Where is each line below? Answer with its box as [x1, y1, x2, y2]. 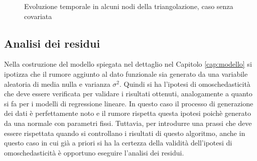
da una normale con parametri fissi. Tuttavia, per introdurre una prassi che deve [4, 117, 252, 128]
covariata [24, 11, 52, 21]
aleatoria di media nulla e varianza [4, 78, 110, 89]
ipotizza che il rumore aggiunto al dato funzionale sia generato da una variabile [4, 68, 248, 79]
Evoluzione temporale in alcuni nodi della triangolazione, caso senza [24, 1, 233, 11]
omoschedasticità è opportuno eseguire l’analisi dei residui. [4, 147, 184, 157]
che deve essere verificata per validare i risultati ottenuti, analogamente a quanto [4, 88, 252, 99]
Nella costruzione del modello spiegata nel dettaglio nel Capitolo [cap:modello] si [4, 59, 252, 69]
